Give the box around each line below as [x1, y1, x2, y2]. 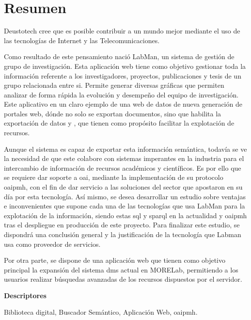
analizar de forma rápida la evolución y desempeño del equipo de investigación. [4, 89, 239, 99]
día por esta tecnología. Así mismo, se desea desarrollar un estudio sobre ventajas [4, 191, 246, 201]
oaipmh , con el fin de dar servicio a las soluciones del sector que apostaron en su [4, 182, 243, 192]
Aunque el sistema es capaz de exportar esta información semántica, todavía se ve [4, 144, 247, 154]
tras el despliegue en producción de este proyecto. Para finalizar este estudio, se [4, 220, 240, 230]
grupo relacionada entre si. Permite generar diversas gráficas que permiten [4, 80, 224, 90]
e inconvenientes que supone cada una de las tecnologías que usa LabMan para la [4, 201, 245, 211]
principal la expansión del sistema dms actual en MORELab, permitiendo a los [4, 264, 238, 274]
